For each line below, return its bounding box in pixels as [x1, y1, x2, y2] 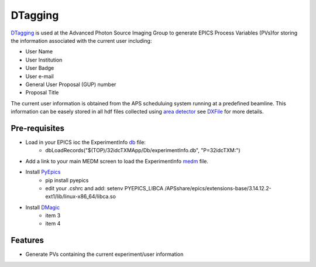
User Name [25, 48, 53, 55]
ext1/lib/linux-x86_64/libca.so [45, 193, 116, 200]
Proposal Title [25, 89, 59, 96]
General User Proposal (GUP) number [25, 81, 116, 88]
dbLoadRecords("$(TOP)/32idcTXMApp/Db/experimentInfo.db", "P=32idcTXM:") [45, 147, 241, 154]
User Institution [25, 56, 63, 63]
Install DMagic [25, 204, 60, 211]
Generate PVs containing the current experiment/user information [25, 251, 184, 258]
